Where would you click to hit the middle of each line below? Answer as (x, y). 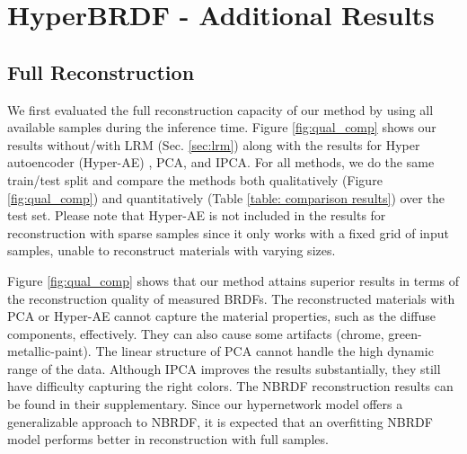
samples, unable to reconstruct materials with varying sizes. (172, 250)
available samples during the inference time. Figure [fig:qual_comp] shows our (222, 127)
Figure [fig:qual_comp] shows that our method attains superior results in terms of (233, 280)
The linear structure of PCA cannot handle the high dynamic (264, 351)
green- (405, 333)
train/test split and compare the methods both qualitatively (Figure (195, 179)
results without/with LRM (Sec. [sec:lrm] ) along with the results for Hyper (214, 144)
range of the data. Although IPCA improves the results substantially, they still (224, 368)
